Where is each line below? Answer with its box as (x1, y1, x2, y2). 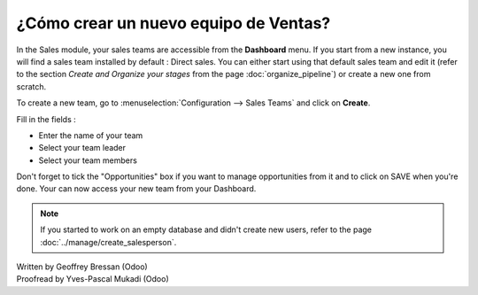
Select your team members (38, 155, 137, 166)
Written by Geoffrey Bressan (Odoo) (16, 261, 148, 272)
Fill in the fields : (16, 113, 76, 124)
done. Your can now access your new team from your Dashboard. (16, 183, 257, 194)
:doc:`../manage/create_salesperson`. (40, 237, 177, 247)
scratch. (16, 81, 47, 92)
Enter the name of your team (38, 129, 143, 141)
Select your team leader (38, 143, 127, 153)
